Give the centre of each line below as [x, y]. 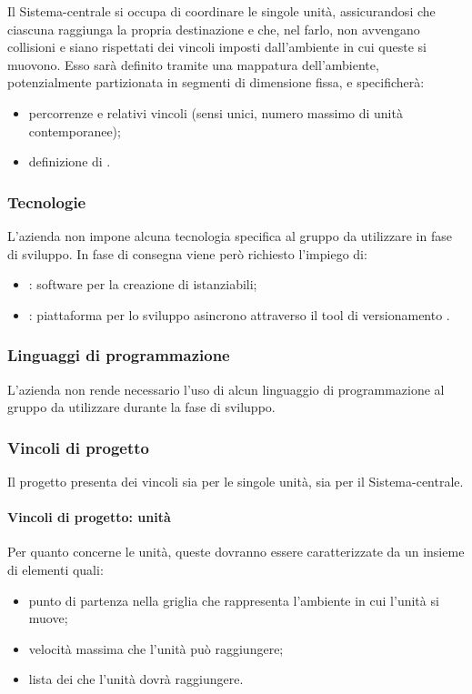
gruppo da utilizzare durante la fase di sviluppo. [141, 407]
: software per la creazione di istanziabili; [143, 284]
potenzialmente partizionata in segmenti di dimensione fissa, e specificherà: [216, 82]
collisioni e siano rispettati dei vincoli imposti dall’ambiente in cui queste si [217, 47]
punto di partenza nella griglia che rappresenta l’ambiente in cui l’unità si [234, 600]
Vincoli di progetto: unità [89, 517]
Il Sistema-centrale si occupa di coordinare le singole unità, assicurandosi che [221, 11]
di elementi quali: [55, 569]
